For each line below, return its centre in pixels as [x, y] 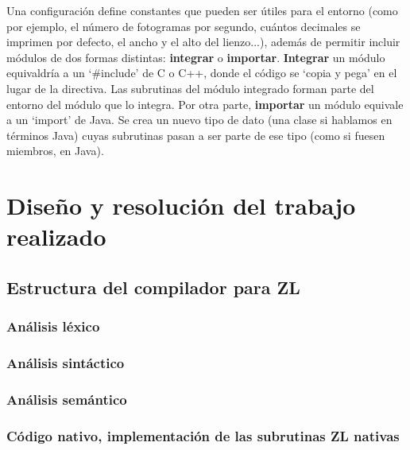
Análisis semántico [67, 399]
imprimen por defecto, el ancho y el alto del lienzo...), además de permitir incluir [203, 42]
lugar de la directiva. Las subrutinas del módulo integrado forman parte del [190, 88]
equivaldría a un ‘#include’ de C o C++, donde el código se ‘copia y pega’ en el [202, 73]
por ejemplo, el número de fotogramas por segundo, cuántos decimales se [184, 26]
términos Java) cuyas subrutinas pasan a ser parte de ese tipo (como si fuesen [196, 135]
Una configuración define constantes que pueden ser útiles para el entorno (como [202, 10]
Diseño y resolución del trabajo [181, 206]
